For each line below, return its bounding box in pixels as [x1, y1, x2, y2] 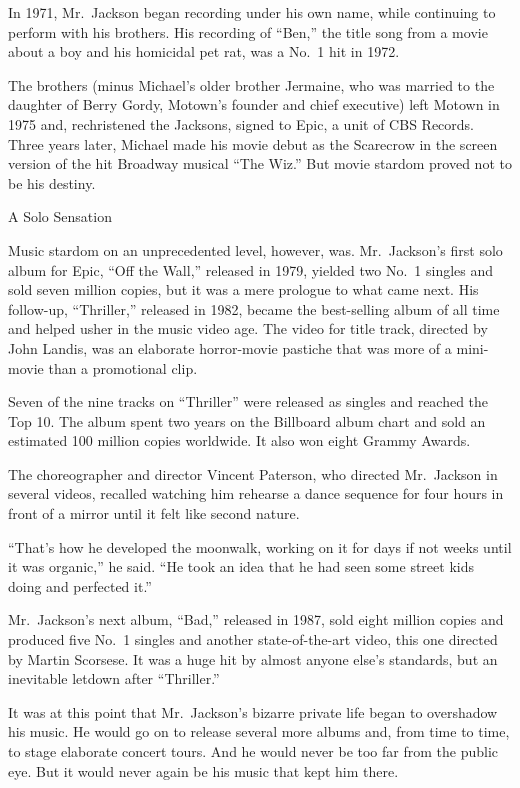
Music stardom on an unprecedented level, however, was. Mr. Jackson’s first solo [8, 239, 503, 260]
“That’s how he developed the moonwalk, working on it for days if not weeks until [8, 536, 512, 557]
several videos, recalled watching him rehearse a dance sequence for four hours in [8, 483, 504, 504]
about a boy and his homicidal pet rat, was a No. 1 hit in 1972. [8, 41, 400, 62]
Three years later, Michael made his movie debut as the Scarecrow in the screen [8, 133, 498, 154]
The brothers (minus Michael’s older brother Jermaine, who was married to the [8, 74, 495, 95]
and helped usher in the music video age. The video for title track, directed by [8, 318, 488, 339]
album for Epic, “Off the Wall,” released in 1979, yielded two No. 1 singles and [8, 259, 494, 280]
